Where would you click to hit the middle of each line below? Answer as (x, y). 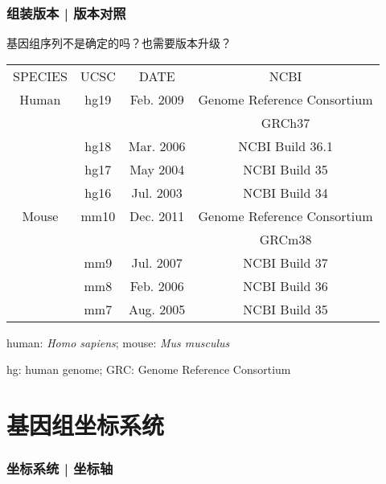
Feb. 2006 (157, 285)
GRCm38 (285, 239)
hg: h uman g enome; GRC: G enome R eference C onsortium (149, 369)
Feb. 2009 (157, 99)
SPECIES (40, 76)
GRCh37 (285, 122)
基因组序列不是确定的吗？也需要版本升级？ (119, 43)
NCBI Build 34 (285, 192)
